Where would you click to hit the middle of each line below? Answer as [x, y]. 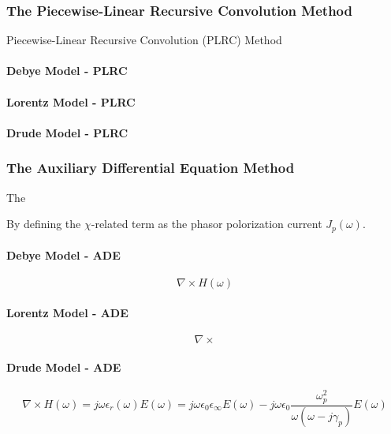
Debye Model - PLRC [67, 71]
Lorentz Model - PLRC [71, 101]
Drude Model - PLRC [67, 132]
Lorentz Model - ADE [67, 313]
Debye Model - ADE [63, 255]
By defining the [44, 224]
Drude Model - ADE [64, 367]
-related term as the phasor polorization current [207, 224]
